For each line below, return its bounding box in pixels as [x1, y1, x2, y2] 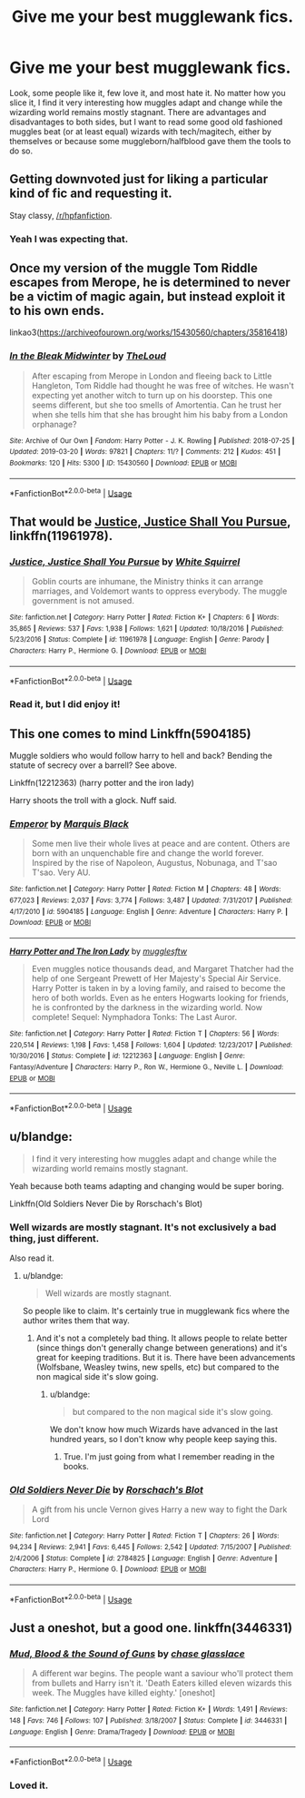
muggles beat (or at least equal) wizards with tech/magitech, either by [9, 125, 272, 137]
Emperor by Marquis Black [9, 818, 130, 830]
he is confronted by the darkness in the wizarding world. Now [31, 1002, 263, 1013]
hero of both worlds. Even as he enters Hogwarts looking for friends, [31, 992, 289, 1004]
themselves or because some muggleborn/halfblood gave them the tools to [9, 135, 291, 146]
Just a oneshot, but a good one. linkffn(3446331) [9, 1620, 293, 1636]
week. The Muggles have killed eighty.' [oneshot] [31, 1687, 216, 1698]
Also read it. [9, 1253, 54, 1263]
